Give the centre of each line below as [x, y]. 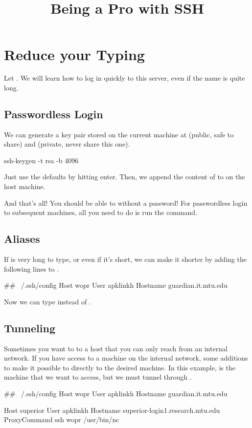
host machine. [25, 186]
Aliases [22, 239]
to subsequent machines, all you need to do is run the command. [101, 212]
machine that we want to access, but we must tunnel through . [98, 377]
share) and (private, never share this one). [67, 144]
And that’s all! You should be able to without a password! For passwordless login [126, 203]
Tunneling [30, 328]
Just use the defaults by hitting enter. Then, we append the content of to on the [125, 177]
